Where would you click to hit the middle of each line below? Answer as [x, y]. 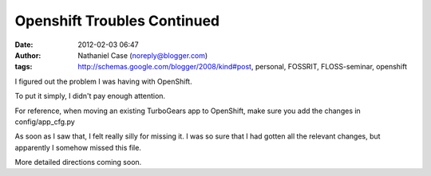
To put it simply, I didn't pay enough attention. [90, 96]
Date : [24, 45]
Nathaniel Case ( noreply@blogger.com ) [143, 55]
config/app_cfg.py [45, 121]
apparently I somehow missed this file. [78, 147]
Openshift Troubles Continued [117, 21]
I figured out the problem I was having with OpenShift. [103, 81]
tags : [24, 67]
